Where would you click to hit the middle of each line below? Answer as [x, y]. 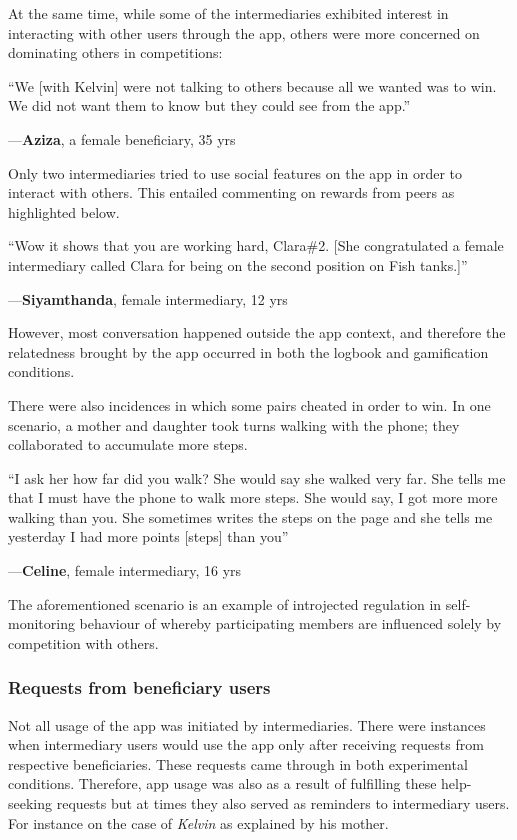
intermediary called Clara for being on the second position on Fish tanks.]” [238, 264]
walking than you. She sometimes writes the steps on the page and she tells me [250, 516]
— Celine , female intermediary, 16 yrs [125, 570]
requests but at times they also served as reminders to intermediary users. [283, 803]
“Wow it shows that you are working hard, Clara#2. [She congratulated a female [256, 245]
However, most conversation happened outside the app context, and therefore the [257, 332]
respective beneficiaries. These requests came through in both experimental [238, 763]
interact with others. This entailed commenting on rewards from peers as [231, 192]
